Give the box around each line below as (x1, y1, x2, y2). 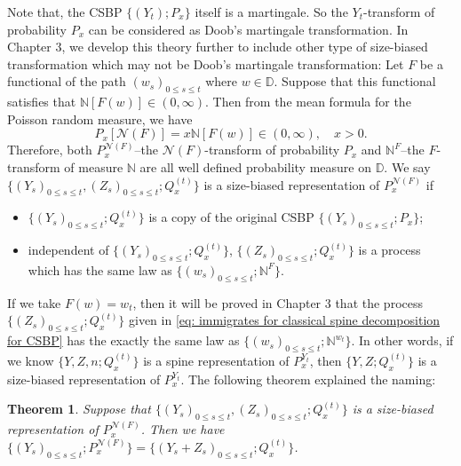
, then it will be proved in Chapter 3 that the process (132, 293, 424, 312)
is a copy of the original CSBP (148, 208, 314, 226)
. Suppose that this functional (274, 72, 436, 91)
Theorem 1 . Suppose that (7, 399, 151, 418)
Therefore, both (7, 140, 92, 159)
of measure (64, 157, 123, 176)
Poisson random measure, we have (7, 109, 193, 128)
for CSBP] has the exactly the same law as (7, 331, 240, 350)
